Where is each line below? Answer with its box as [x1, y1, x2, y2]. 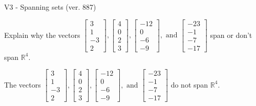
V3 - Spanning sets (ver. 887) [4, 2, 96, 12]
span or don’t [210, 29, 252, 40]
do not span [170, 79, 208, 90]
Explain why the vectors [4, 29, 80, 40]
